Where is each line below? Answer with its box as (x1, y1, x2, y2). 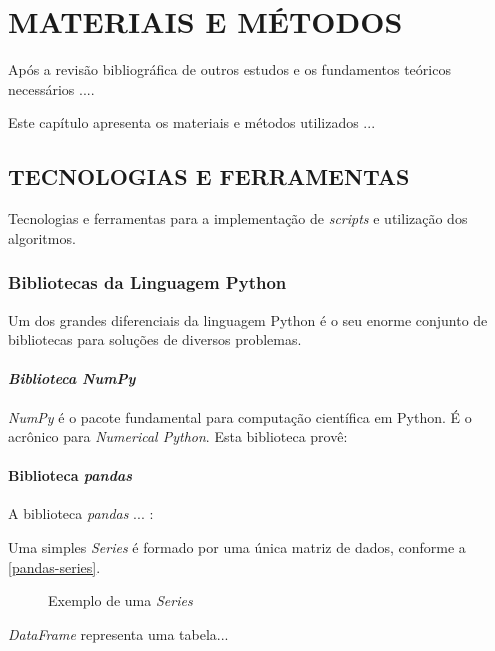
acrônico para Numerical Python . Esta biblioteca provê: (8, 426, 348, 447)
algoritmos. (8, 227, 76, 248)
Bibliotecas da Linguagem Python (8, 270, 287, 295)
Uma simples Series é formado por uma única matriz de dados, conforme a (8, 537, 466, 558)
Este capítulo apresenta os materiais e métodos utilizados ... (8, 112, 376, 133)
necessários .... (8, 78, 95, 99)
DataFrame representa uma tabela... (8, 623, 229, 644)
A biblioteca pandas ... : (8, 503, 154, 524)
